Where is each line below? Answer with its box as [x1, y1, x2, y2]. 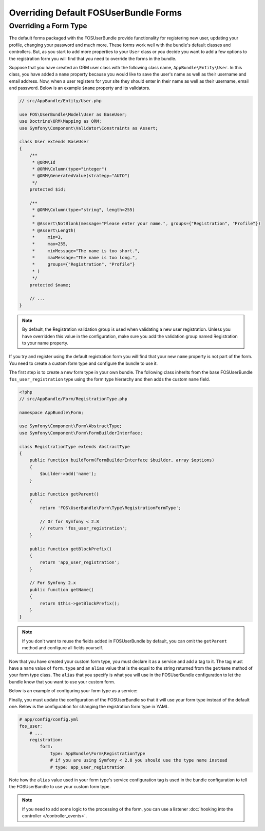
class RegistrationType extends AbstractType [19, 444, 130, 449]
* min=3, [32, 234, 63, 240]
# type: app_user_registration [50, 764, 125, 770]
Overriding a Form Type [9, 21, 87, 30]
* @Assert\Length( [32, 227, 76, 233]
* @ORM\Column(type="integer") [32, 166, 107, 172]
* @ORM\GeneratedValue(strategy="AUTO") [32, 173, 130, 179]
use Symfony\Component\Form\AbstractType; [19, 423, 122, 429]
